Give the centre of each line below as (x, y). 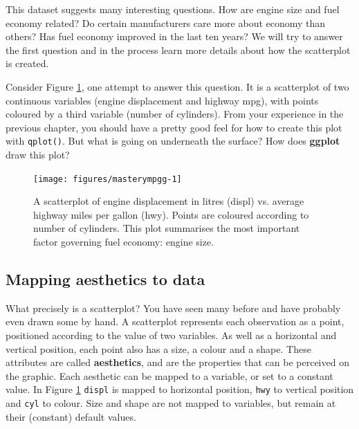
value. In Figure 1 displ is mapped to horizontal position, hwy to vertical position (180, 389)
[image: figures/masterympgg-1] (108, 179)
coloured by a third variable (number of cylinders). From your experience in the (175, 114)
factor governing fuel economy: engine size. (124, 242)
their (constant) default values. (71, 416)
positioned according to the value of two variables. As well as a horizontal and (171, 335)
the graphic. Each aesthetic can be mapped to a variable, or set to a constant (169, 375)
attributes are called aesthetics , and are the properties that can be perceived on (177, 362)
